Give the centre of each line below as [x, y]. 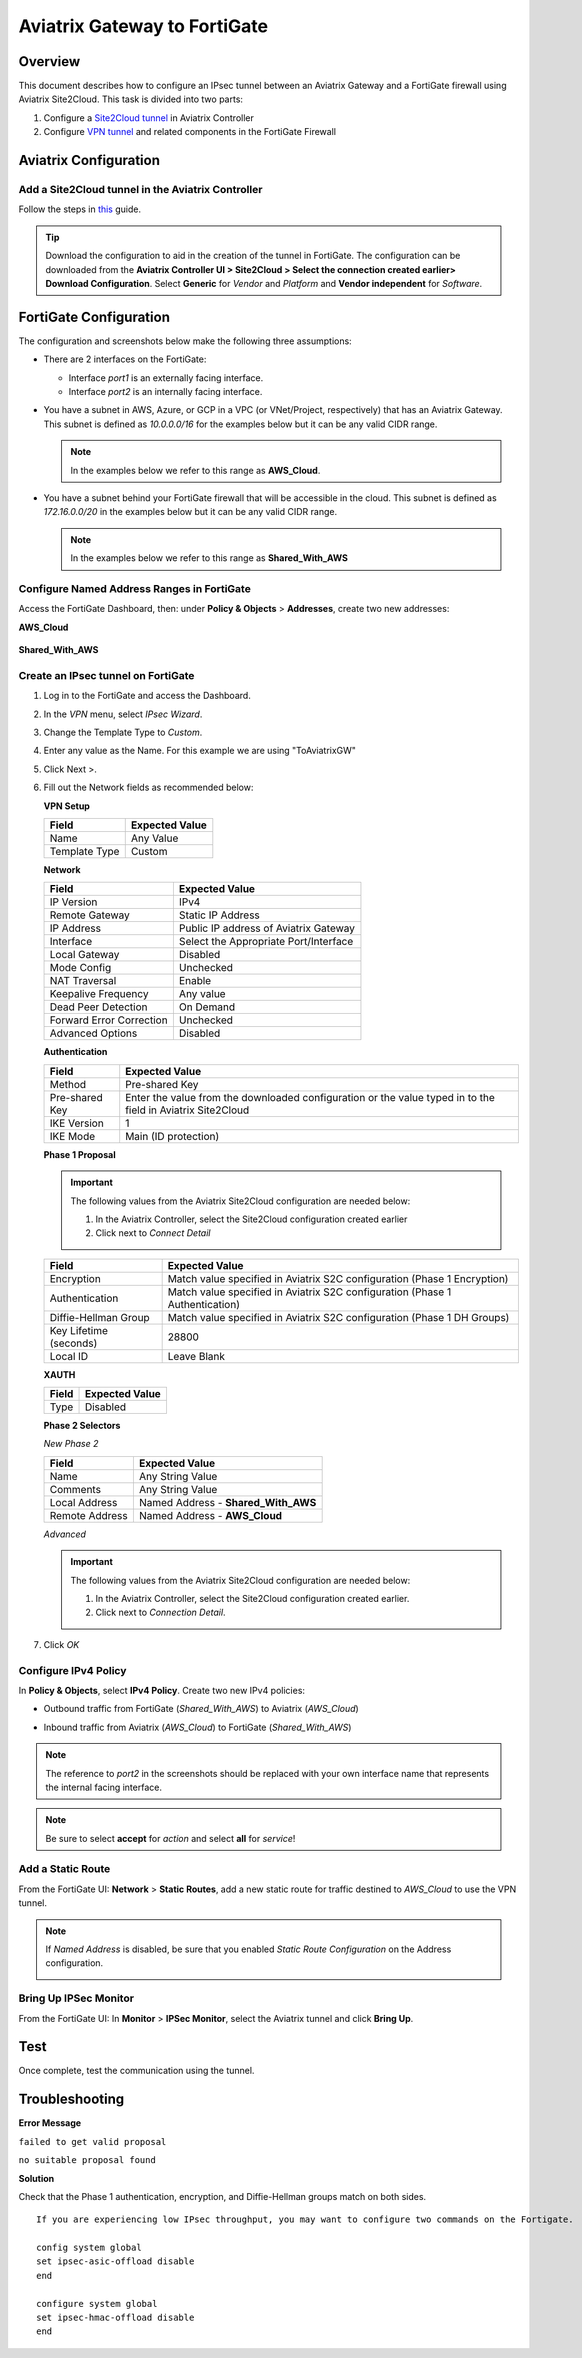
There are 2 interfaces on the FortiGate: [125, 359]
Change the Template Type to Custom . [123, 732]
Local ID [69, 1356]
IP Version [73, 902]
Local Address [83, 1502]
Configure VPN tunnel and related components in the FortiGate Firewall [190, 132]
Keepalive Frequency [99, 994]
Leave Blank [196, 1356]
